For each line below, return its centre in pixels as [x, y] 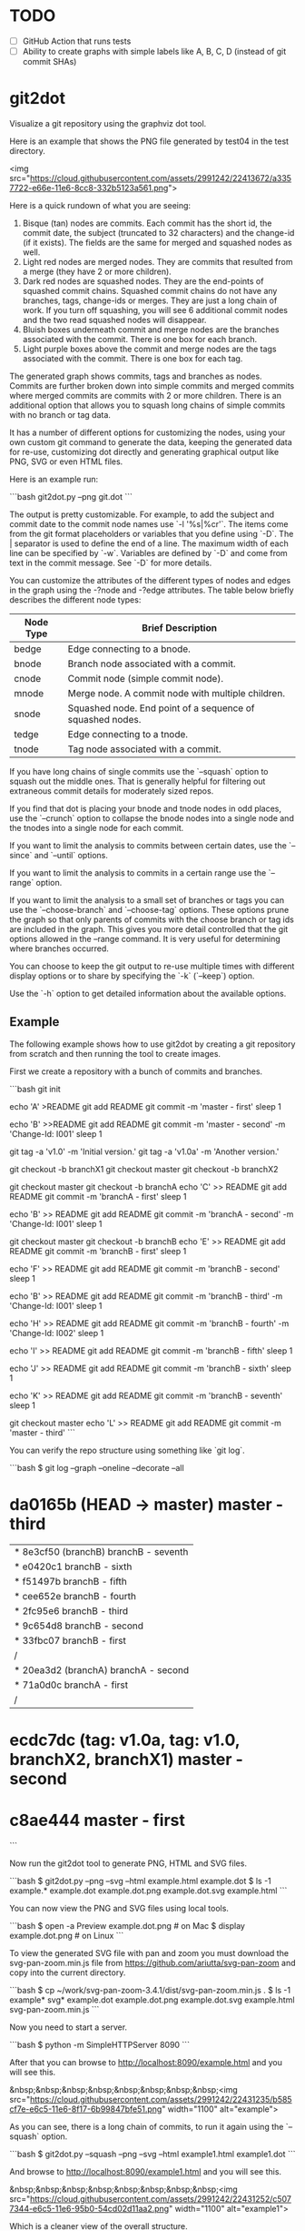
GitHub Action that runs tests [77, 41]
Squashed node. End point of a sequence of [161, 708]
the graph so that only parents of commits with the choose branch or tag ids [152, 919]
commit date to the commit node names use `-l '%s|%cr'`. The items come [149, 524]
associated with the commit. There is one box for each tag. [133, 359]
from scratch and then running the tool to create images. [115, 1053]
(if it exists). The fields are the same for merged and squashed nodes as [157, 243]
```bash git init [35, 1089]
